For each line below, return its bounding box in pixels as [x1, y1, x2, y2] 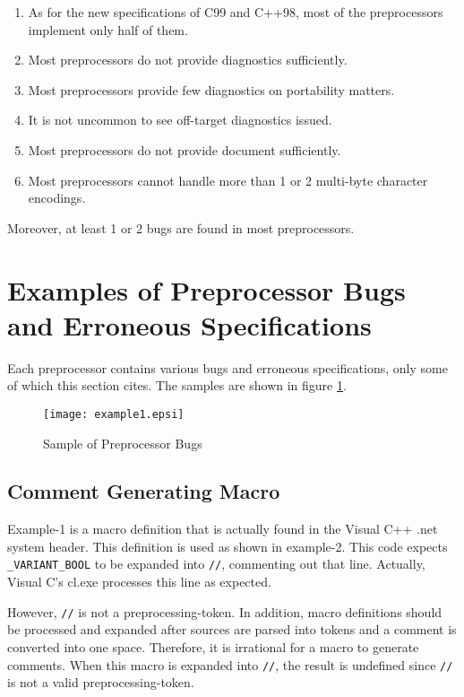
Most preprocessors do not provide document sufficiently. [28, 140, 341, 159]
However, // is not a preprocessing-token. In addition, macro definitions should [7, 602, 443, 621]
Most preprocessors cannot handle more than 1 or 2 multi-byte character [28, 170, 428, 189]
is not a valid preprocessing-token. [7, 673, 194, 692]
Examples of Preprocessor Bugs [7, 271, 406, 308]
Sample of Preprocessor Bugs [43, 433, 202, 452]
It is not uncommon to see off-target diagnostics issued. [28, 110, 332, 129]
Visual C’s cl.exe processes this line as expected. [7, 572, 271, 591]
